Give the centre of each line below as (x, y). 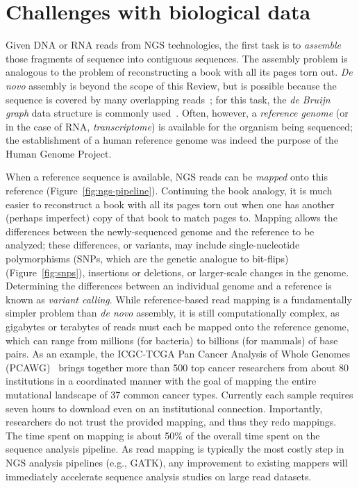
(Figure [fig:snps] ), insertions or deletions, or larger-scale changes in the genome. (177, 272)
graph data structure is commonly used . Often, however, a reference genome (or (177, 113)
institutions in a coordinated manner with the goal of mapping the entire (161, 381)
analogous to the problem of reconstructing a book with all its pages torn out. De (179, 72)
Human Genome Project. (59, 153)
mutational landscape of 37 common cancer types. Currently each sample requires (179, 394)
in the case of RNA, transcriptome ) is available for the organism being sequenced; (179, 126)
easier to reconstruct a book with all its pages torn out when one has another (170, 204)
